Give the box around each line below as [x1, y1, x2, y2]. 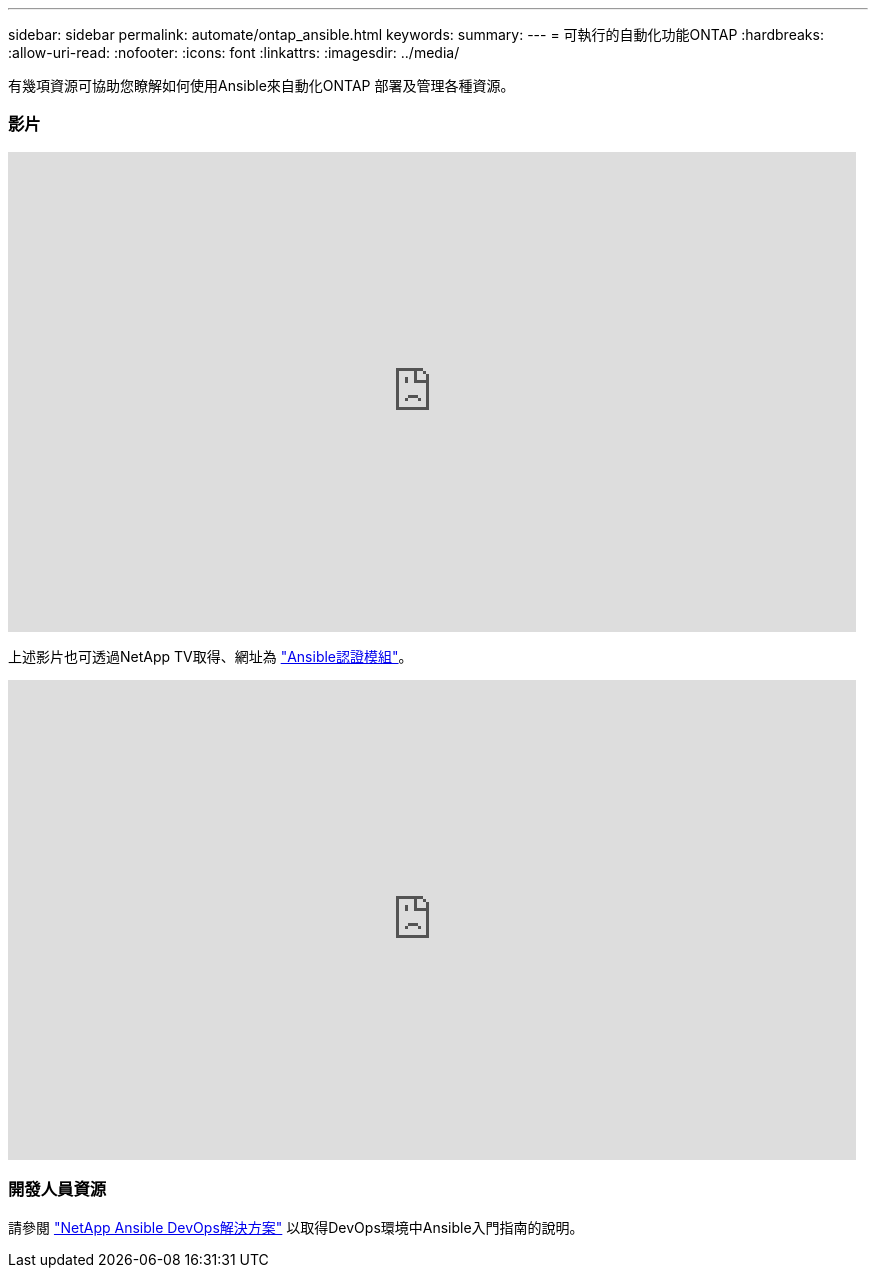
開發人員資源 [8, 1179, 107, 1200]
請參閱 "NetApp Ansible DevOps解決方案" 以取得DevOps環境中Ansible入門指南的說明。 [8, 1218, 584, 1236]
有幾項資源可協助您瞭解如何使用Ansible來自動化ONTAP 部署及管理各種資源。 [8, 77, 515, 94]
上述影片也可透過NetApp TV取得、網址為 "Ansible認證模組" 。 [8, 647, 413, 665]
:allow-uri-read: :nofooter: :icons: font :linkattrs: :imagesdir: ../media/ [8, 44, 460, 61]
